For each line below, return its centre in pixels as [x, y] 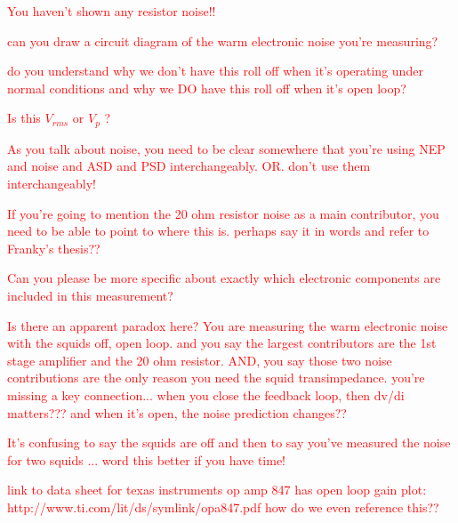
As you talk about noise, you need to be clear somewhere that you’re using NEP [226, 148]
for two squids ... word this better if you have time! [147, 459]
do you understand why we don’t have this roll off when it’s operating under [215, 71]
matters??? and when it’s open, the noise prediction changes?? [177, 412]
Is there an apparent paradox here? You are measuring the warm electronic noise [228, 325]
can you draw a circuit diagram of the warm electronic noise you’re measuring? [223, 40]
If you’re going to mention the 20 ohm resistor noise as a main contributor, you [223, 213]
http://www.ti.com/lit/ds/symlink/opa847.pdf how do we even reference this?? [223, 507]
